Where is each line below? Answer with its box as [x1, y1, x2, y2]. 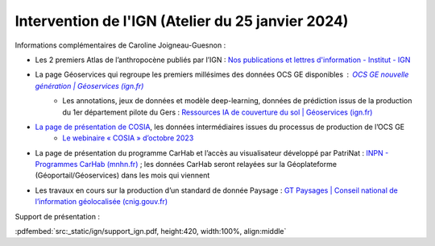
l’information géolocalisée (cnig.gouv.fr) [35, 197, 168, 206]
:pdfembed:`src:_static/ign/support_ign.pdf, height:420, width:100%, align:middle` [14, 227, 287, 236]
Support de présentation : [14, 211, 101, 221]
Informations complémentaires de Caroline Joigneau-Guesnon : [14, 40, 226, 50]
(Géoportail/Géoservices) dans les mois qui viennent [35, 170, 210, 181]
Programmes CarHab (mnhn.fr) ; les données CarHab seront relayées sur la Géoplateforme [35, 160, 338, 169]
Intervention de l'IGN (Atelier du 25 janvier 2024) [14, 12, 349, 30]
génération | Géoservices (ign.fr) [35, 81, 144, 90]
